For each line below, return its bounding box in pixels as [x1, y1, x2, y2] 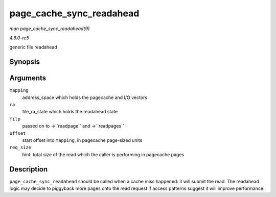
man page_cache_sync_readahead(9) [9, 26, 90, 32]
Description [9, 165, 48, 174]
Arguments [9, 74, 47, 83]
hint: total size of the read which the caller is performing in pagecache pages [22, 151, 185, 158]
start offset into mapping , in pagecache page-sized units [22, 137, 143, 143]
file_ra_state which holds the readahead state [22, 109, 118, 115]
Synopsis [9, 58, 40, 66]
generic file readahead [9, 44, 57, 51]
